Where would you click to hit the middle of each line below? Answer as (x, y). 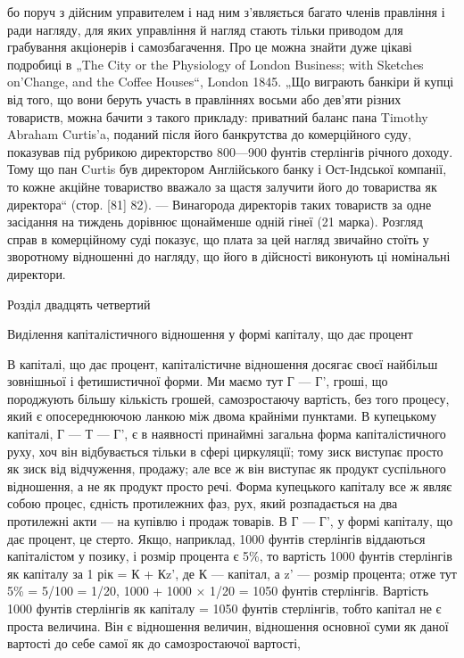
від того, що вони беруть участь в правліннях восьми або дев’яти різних (204, 99)
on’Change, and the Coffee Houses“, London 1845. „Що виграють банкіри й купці (231, 82)
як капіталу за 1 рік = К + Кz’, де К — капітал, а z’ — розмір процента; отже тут (232, 573)
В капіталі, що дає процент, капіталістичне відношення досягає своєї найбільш (223, 363)
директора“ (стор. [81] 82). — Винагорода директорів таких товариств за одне (220, 204)
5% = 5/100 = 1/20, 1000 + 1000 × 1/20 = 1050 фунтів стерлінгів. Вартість (218, 591)
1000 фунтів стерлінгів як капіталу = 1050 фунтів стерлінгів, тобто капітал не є (224, 608)
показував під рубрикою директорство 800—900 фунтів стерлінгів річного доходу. (230, 151)
